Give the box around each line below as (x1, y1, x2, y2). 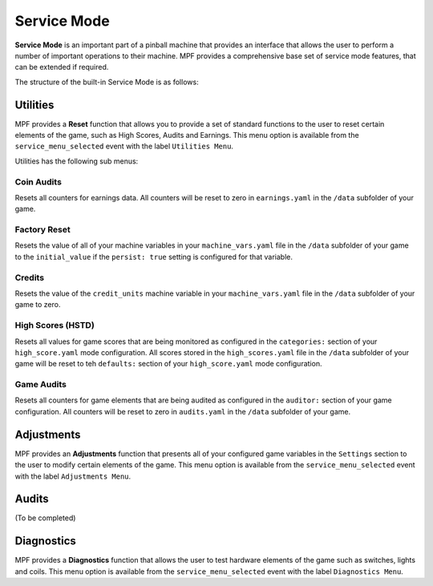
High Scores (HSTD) (14, 320, 95, 331)
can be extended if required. (14, 63, 109, 72)
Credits (14, 272, 44, 283)
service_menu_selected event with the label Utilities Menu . (14, 141, 234, 152)
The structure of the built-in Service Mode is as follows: (14, 77, 200, 87)
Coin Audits (14, 176, 62, 188)
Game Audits (14, 379, 67, 390)
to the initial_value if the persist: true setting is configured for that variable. (14, 252, 293, 261)
